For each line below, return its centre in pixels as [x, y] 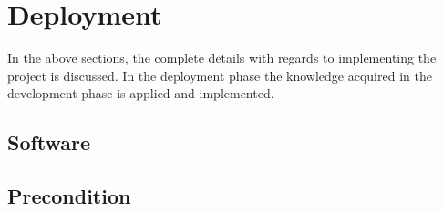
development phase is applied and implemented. [141, 93]
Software [49, 142]
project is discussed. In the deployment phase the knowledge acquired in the [220, 75]
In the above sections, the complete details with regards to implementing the [222, 58]
